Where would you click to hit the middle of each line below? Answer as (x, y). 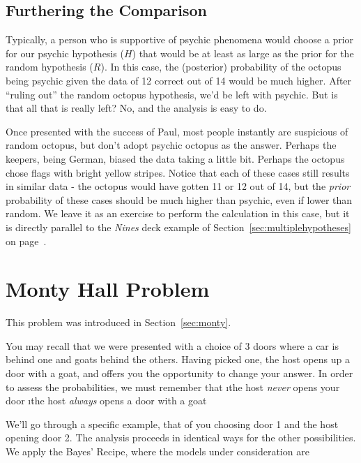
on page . (26, 241)
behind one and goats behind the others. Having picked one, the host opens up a (178, 359)
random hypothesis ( (49, 67)
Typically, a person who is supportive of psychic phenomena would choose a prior (180, 39)
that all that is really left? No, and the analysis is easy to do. (136, 108)
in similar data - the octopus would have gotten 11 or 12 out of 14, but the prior (178, 186)
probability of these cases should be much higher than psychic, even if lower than (179, 199)
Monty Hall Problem (108, 289)
